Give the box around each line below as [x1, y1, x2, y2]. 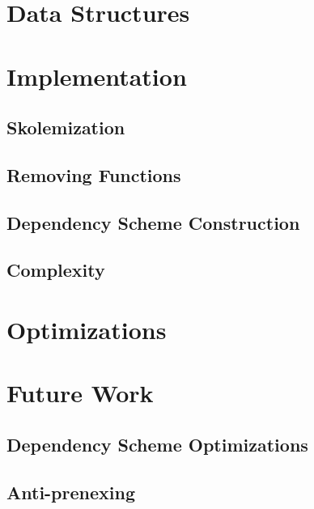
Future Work [6, 376, 154, 409]
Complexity [6, 257, 105, 282]
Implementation [6, 59, 187, 92]
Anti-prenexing [6, 479, 135, 504]
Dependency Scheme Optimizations [6, 432, 308, 457]
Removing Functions [6, 162, 181, 187]
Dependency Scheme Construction [6, 210, 300, 235]
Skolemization [6, 115, 125, 140]
